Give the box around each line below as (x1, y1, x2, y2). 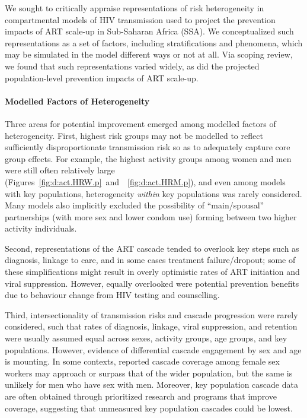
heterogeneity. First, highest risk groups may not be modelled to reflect (5, 129, 263, 141)
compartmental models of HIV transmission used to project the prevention (5, 13, 276, 26)
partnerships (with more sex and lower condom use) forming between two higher (5, 210, 297, 223)
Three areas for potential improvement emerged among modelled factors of (5, 117, 276, 129)
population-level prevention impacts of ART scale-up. (5, 71, 199, 84)
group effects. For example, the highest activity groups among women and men (5, 152, 292, 164)
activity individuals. (5, 222, 77, 235)
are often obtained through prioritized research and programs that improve (5, 390, 277, 403)
